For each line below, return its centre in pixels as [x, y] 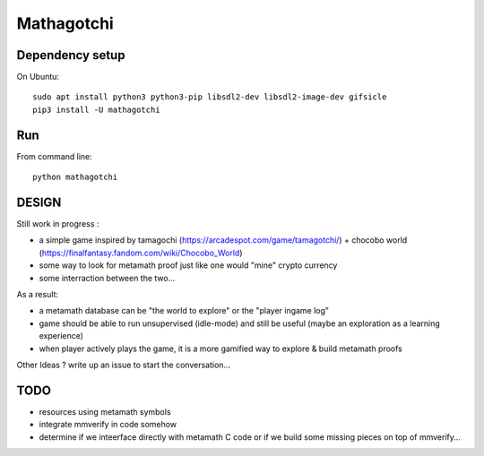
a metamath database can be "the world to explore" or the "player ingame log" [184, 311]
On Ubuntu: [38, 77]
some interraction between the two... [107, 278]
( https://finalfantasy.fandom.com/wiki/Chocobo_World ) [141, 253]
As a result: [37, 294]
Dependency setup [71, 55]
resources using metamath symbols [105, 411]
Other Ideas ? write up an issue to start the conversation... [124, 365]
